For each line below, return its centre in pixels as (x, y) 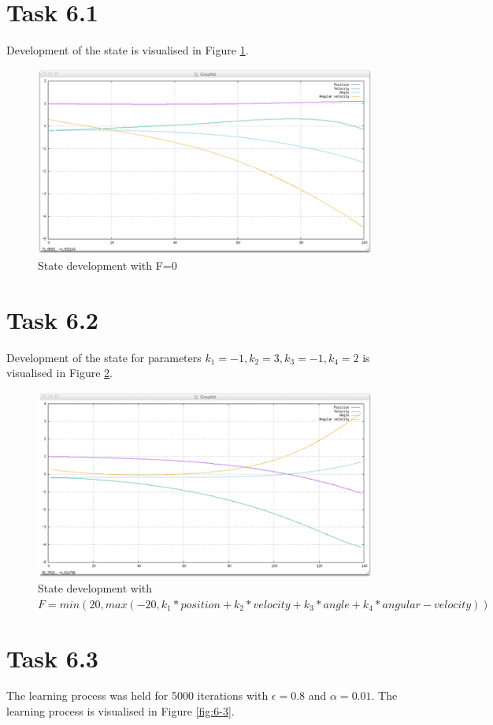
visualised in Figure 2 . (59, 373)
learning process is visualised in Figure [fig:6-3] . (120, 711)
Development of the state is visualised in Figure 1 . (128, 50)
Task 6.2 (52, 319)
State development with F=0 (107, 265)
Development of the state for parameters (104, 357)
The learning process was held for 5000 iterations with (137, 695)
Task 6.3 (52, 658)
